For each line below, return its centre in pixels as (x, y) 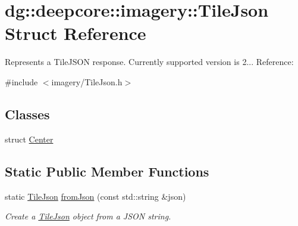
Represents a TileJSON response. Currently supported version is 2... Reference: (149, 62)
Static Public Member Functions (107, 171)
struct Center (29, 139)
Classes (27, 114)
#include (21, 81)
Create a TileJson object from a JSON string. (88, 216)
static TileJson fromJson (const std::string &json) (95, 196)
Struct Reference (76, 33)
